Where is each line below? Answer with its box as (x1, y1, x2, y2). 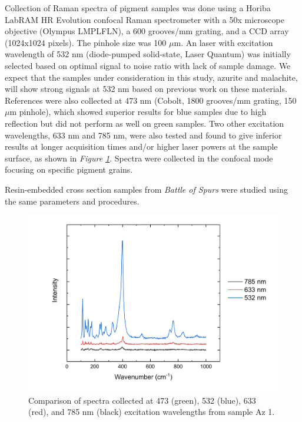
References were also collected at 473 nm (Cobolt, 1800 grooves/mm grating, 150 (5, 94, 297, 106)
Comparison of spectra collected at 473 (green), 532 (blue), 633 (28, 394, 256, 406)
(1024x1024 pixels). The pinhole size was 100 (5, 36, 167, 48)
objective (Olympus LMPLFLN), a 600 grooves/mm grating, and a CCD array (5, 25, 289, 37)
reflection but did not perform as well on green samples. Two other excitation (5, 117, 284, 129)
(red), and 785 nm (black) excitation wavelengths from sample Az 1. (28, 405, 275, 418)
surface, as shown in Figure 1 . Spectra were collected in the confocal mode (5, 151, 273, 164)
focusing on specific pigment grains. (5, 163, 133, 176)
